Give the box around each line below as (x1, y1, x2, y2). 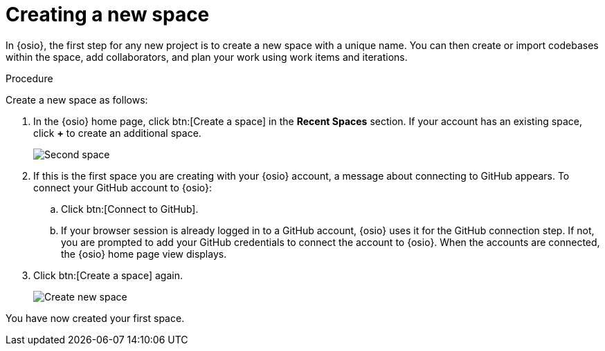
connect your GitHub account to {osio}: (33, 181, 213, 193)
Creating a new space (6, 3, 210, 26)
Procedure (6, 72, 53, 84)
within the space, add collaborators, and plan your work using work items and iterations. (6, 50, 408, 63)
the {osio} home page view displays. (61, 247, 227, 260)
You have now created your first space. (6, 312, 185, 324)
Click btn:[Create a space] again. (33, 269, 183, 281)
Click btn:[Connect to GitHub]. (61, 202, 199, 215)
